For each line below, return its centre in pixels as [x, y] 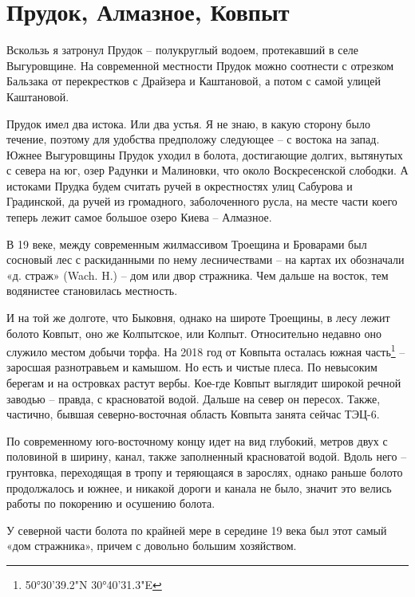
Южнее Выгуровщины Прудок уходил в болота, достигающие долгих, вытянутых [205, 154]
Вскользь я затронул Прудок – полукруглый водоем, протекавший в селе [183, 50]
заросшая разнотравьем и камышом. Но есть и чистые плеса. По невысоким [192, 367]
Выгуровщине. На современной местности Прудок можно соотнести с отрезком [200, 65]
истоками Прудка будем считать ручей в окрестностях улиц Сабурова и [180, 185]
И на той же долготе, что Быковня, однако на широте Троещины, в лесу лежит [198, 318]
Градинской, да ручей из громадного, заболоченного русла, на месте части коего [202, 201]
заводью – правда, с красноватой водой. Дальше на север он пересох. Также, [194, 398]
